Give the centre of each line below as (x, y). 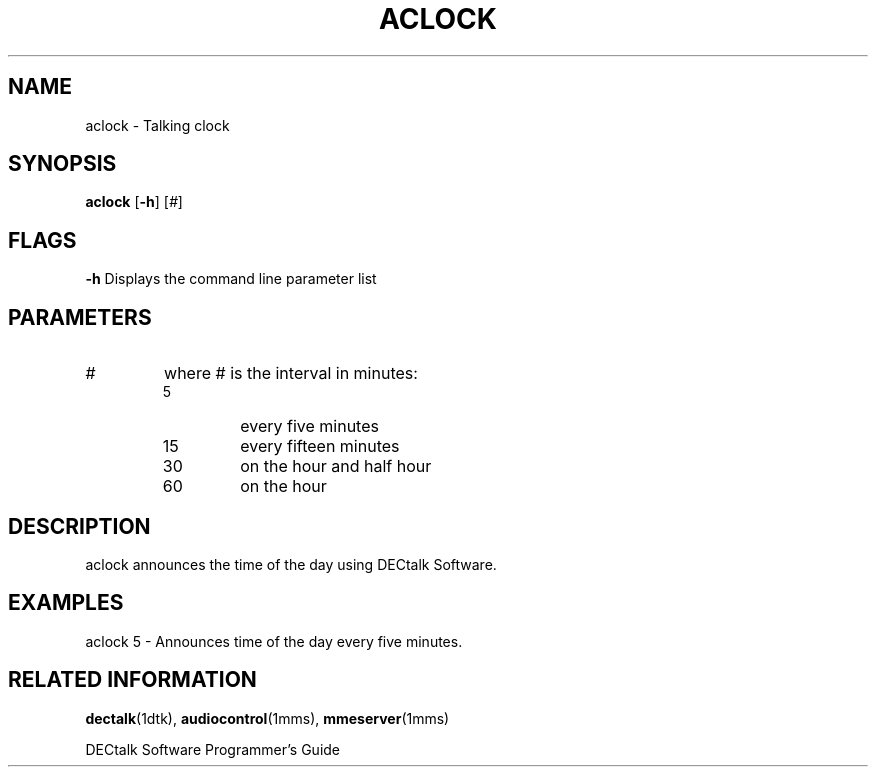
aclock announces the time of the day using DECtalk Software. (291, 564)
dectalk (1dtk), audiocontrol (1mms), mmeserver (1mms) (267, 718)
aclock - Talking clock (157, 125)
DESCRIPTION (79, 526)
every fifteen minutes (320, 446)
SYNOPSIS (62, 164)
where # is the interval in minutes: (291, 373)
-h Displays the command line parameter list (231, 279)
